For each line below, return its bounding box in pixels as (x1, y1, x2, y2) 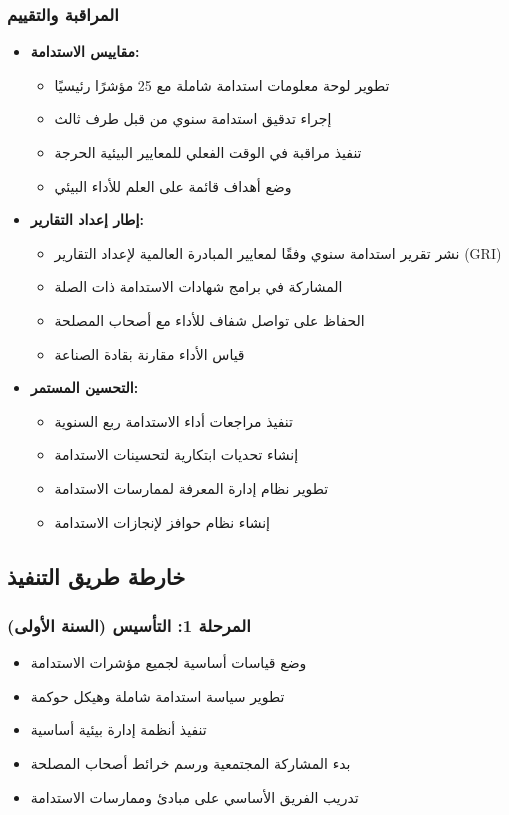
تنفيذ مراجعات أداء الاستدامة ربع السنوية (54, 410, 293, 431)
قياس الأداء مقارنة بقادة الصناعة (54, 343, 245, 364)
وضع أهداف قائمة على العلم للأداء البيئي (54, 175, 292, 196)
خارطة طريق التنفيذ (7, 560, 186, 591)
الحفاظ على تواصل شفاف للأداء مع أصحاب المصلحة (54, 309, 365, 330)
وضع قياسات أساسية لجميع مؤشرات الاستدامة (30, 652, 307, 673)
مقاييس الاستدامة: (30, 41, 140, 62)
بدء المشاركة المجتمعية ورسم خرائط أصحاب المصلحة (30, 752, 351, 773)
